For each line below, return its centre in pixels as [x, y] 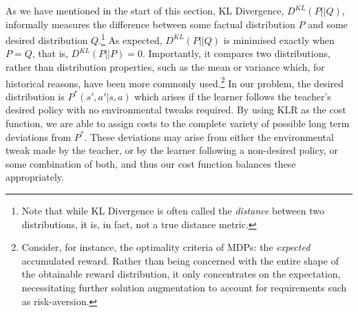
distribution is [35, 96]
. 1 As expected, [130, 39]
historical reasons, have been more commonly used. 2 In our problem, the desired [175, 82]
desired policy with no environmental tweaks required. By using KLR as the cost [176, 110]
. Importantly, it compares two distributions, [236, 53]
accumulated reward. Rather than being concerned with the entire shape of [180, 260]
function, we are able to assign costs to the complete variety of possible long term [178, 123]
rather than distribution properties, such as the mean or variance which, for [165, 67]
